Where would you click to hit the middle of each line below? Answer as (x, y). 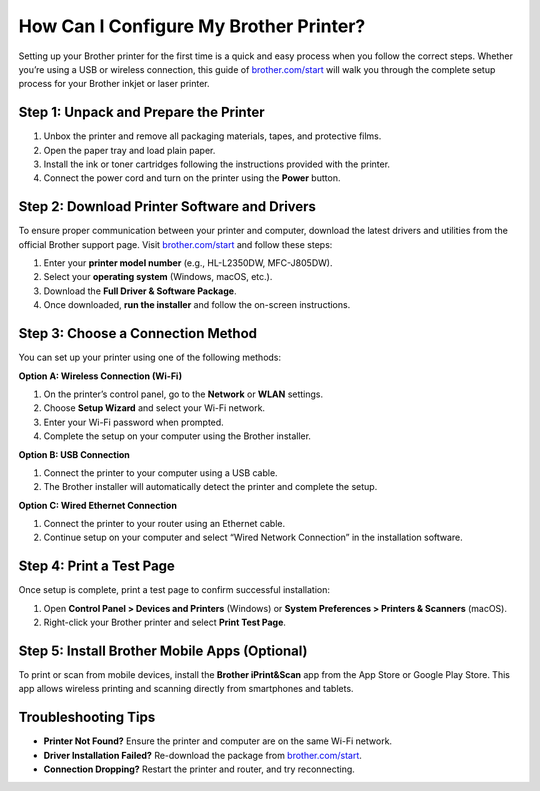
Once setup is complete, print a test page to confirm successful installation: (174, 590)
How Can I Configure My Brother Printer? (192, 26)
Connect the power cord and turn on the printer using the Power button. (192, 178)
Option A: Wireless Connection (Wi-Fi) (100, 376)
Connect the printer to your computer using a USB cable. (161, 472)
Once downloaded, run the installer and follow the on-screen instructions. (197, 305)
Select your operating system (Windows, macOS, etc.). (158, 277)
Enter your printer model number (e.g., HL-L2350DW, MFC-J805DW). (188, 263)
